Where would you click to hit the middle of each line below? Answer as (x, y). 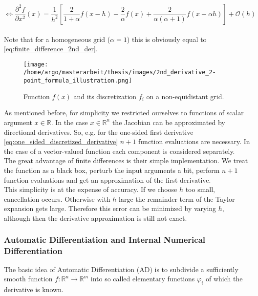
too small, (200, 189)
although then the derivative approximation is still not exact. (96, 218)
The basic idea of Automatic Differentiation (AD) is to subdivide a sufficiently (121, 269)
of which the (224, 279)
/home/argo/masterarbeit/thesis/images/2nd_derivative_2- (120, 73)
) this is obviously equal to (167, 39)
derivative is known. (34, 289)
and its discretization (105, 96)
